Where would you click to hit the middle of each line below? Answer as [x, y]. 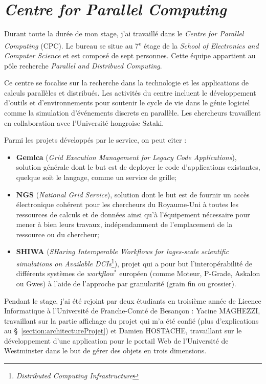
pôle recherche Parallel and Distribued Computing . [83, 65]
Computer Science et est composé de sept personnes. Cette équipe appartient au [130, 55]
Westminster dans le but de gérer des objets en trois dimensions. [105, 351]
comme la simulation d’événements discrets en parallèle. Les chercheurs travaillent [133, 112]
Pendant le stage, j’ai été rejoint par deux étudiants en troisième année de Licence [133, 300]
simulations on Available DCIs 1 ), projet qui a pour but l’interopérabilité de [134, 263]
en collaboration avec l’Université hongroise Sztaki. [84, 122]
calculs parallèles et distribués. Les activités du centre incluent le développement [130, 92]
